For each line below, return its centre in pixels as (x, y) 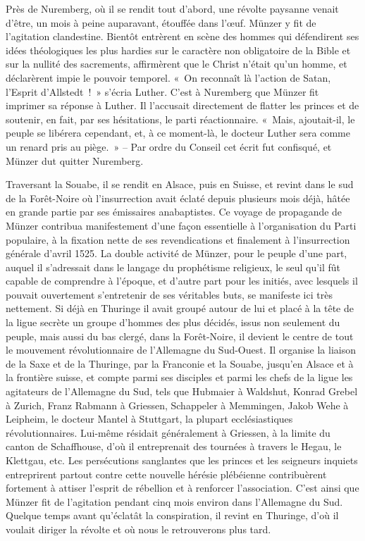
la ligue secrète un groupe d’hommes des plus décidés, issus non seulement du (173, 322)
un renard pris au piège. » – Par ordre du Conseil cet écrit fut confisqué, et (169, 146)
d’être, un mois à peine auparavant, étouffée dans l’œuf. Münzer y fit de (161, 22)
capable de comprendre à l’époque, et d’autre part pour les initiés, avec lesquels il (182, 281)
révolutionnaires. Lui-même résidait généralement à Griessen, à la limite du (168, 432)
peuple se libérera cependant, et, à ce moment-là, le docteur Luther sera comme (178, 133)
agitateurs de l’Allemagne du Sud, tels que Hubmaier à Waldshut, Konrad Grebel (182, 391)
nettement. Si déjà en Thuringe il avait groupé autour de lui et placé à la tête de (180, 308)
